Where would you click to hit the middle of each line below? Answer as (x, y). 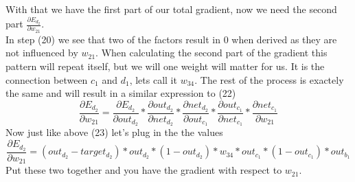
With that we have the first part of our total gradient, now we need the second (171, 9)
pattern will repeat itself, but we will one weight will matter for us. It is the (165, 66)
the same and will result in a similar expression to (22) (121, 93)
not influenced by (42, 53)
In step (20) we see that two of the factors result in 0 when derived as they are (171, 39)
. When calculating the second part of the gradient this (211, 53)
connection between (47, 79)
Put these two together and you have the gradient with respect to (144, 170)
